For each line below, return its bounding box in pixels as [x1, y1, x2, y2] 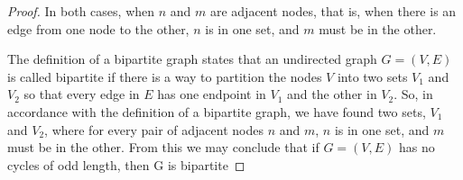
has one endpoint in [157, 85, 266, 103]
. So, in [394, 85, 433, 103]
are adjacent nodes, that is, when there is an [209, 2, 457, 20]
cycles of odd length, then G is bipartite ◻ [7, 155, 245, 174]
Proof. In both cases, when [7, 2, 155, 20]
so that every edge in [23, 85, 140, 103]
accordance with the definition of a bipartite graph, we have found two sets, [7, 102, 426, 121]
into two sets [337, 67, 408, 85]
